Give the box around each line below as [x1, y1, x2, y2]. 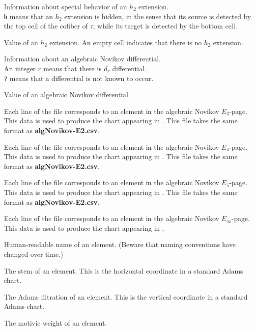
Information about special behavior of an [4, 1, 127, 11]
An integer [4, 63, 36, 74]
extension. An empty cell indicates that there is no [49, 37, 202, 47]
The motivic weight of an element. [4, 317, 107, 328]
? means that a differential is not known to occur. [4, 73, 154, 83]
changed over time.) [4, 249, 63, 259]
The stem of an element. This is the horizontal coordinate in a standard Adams [4, 265, 243, 276]
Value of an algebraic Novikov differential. [4, 89, 130, 100]
